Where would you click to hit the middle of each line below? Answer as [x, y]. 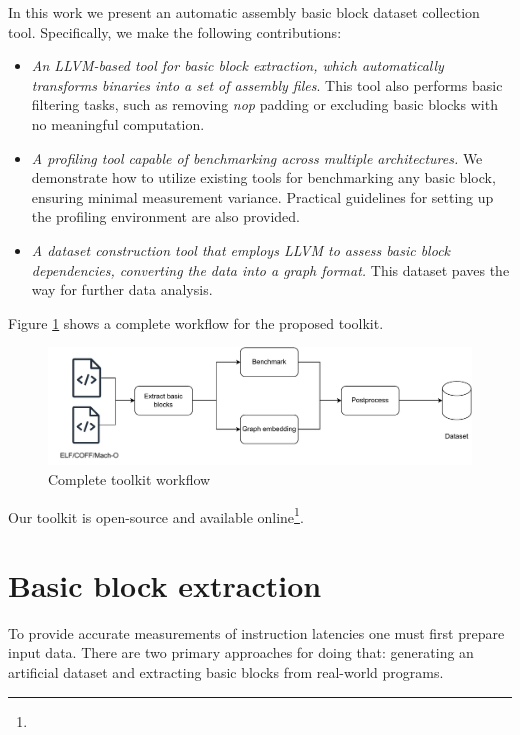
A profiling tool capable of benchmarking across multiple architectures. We [257, 157]
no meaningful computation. [118, 123]
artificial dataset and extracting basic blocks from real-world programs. [226, 672]
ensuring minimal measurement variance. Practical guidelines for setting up [262, 196]
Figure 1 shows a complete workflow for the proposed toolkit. [196, 322]
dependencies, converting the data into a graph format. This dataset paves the [270, 269]
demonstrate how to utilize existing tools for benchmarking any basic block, [263, 177]
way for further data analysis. [122, 289]
